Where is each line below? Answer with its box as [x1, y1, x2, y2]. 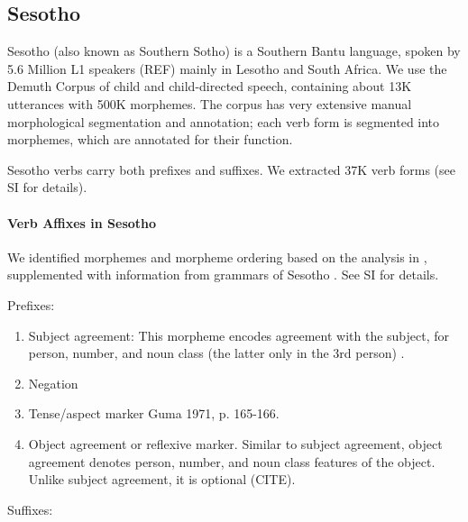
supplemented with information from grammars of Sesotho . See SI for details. [7, 265, 439, 284]
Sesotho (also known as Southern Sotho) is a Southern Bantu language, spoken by [7, 41, 461, 60]
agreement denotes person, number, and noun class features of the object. [28, 452, 436, 471]
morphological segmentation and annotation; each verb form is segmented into [7, 112, 440, 131]
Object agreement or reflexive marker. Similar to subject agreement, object [28, 434, 443, 453]
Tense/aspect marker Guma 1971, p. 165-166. [28, 404, 280, 423]
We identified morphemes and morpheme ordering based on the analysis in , [7, 247, 427, 266]
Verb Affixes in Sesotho [7, 213, 157, 232]
